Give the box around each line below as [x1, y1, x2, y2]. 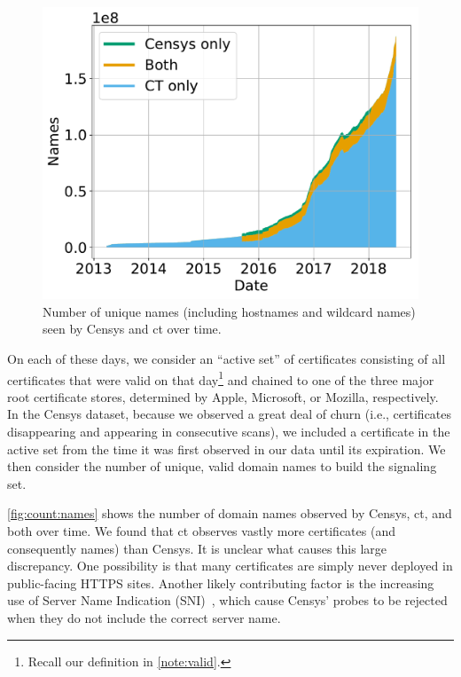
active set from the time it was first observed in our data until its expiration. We [7, 439, 446, 458]
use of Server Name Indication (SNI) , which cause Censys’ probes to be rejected [7, 591, 448, 610]
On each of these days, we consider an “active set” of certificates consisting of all [7, 349, 446, 367]
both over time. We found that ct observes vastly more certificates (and [7, 521, 395, 539]
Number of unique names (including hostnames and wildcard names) [43, 302, 416, 320]
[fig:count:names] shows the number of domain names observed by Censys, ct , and [7, 504, 452, 523]
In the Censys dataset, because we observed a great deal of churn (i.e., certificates [7, 405, 452, 423]
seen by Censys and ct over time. [43, 319, 222, 338]
